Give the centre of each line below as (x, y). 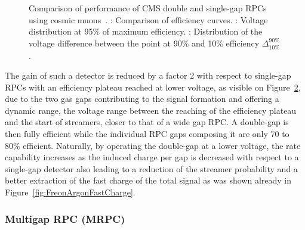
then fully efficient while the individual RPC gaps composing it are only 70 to (147, 134)
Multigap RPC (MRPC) (65, 218)
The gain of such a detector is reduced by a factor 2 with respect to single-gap (148, 75)
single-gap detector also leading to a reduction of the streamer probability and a (151, 168)
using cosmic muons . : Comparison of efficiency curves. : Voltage (148, 19)
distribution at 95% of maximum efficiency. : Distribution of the (146, 31)
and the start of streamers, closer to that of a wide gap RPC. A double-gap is (147, 122)
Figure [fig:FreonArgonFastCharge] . (70, 192)
